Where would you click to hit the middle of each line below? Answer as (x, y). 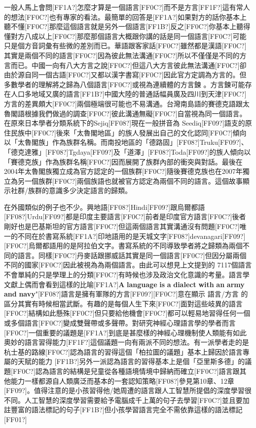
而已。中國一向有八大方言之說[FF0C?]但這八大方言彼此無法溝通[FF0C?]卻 (128, 65)
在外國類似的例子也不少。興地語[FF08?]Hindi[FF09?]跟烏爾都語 (105, 207)
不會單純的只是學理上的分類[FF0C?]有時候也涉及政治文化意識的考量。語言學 (127, 275)
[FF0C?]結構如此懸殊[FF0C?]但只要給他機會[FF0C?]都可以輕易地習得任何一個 (127, 313)
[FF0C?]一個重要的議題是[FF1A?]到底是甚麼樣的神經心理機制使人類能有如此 (125, 332)
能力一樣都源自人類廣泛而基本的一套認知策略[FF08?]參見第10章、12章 (122, 380)
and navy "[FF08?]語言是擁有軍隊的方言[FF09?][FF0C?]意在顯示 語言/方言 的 (126, 294)
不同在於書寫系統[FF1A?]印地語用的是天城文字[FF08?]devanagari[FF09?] (131, 236)
